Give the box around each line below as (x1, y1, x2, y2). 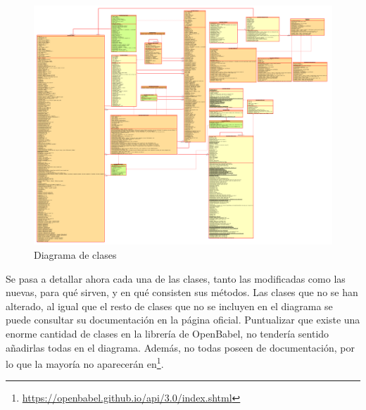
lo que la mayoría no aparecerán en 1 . (6, 354, 164, 371)
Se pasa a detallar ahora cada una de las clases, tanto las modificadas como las (6, 271, 346, 286)
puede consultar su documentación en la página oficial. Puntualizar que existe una (6, 312, 360, 327)
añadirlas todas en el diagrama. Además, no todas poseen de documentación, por (6, 340, 355, 354)
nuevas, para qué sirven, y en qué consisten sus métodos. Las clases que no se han (6, 285, 358, 300)
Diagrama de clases (34, 247, 117, 262)
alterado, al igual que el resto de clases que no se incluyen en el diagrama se (6, 298, 333, 313)
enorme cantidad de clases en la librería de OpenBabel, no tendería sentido (6, 326, 329, 340)
